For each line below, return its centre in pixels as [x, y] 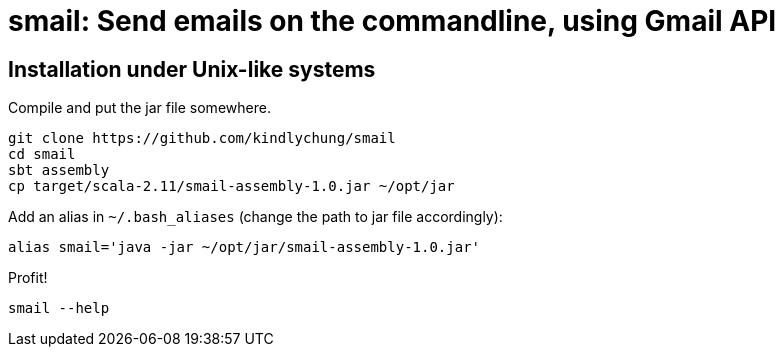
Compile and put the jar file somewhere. [139, 108]
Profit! [28, 278]
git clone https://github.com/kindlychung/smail [202, 138]
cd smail [42, 154]
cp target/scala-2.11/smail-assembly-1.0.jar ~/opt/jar [231, 186]
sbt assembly [59, 170]
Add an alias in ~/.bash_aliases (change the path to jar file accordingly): [255, 217]
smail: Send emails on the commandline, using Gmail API [392, 21]
